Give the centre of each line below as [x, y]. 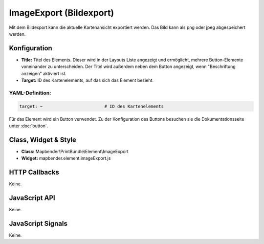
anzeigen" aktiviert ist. [44, 73]
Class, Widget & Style [43, 140]
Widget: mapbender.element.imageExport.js [66, 158]
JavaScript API [32, 198]
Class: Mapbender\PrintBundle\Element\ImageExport [75, 151]
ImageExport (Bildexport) [62, 13]
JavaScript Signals [38, 223]
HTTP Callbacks [34, 172]
